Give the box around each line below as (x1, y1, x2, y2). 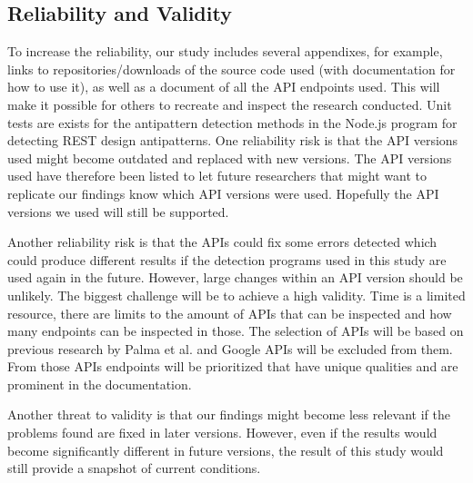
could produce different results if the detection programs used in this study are (7, 250, 447, 269)
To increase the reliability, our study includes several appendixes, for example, (7, 42, 443, 61)
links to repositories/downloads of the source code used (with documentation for (7, 59, 456, 78)
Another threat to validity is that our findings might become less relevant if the (7, 405, 450, 424)
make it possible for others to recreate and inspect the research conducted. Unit (7, 94, 452, 113)
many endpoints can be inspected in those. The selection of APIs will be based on (7, 321, 464, 340)
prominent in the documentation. (7, 374, 192, 393)
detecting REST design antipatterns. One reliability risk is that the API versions (7, 131, 458, 150)
